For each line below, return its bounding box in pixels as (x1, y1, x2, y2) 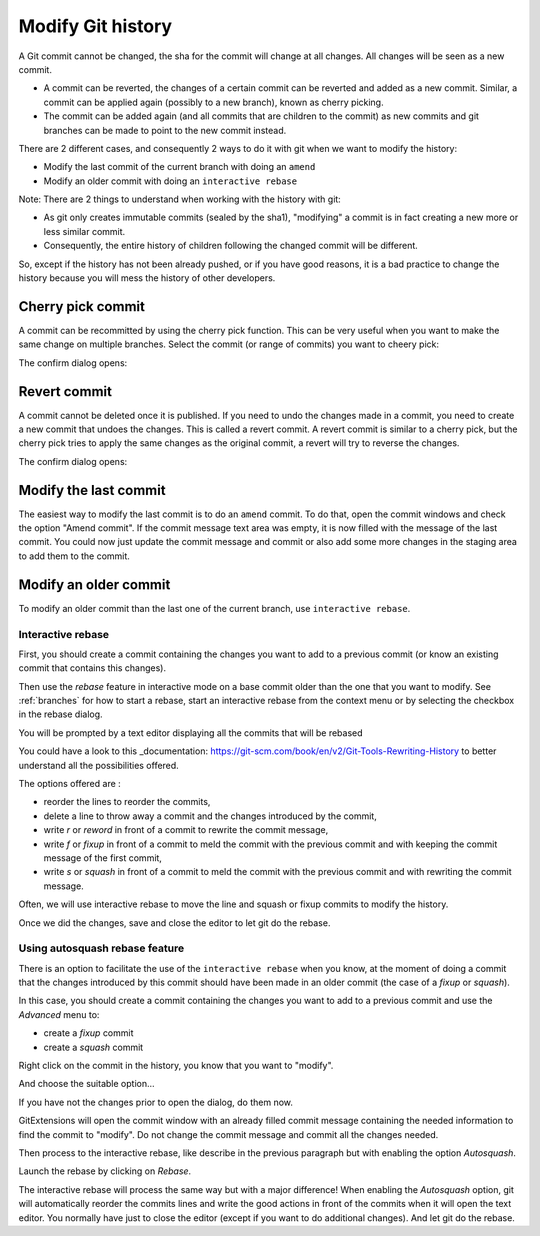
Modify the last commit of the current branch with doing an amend (43, 161, 316, 173)
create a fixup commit (43, 1027, 134, 1039)
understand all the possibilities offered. (18, 759, 179, 771)
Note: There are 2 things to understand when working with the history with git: (18, 193, 342, 205)
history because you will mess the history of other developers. (18, 272, 276, 284)
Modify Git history (18, 15, 173, 37)
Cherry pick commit (18, 298, 145, 315)
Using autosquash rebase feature (18, 941, 185, 955)
